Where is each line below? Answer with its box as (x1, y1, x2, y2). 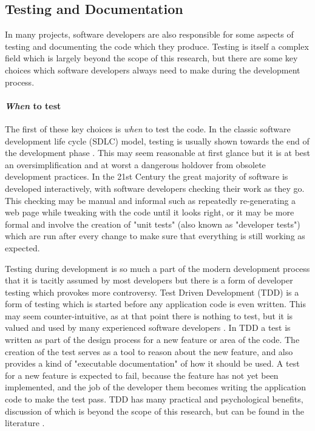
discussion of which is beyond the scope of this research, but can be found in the (5, 404, 304, 417)
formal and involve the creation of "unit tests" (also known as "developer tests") (5, 217, 300, 230)
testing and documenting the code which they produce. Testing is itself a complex (5, 39, 309, 52)
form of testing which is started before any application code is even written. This (5, 297, 306, 310)
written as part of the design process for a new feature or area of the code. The (5, 333, 300, 346)
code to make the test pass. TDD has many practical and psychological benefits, (5, 393, 303, 406)
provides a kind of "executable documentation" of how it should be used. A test (5, 357, 300, 370)
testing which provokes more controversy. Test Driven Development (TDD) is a (5, 285, 299, 298)
